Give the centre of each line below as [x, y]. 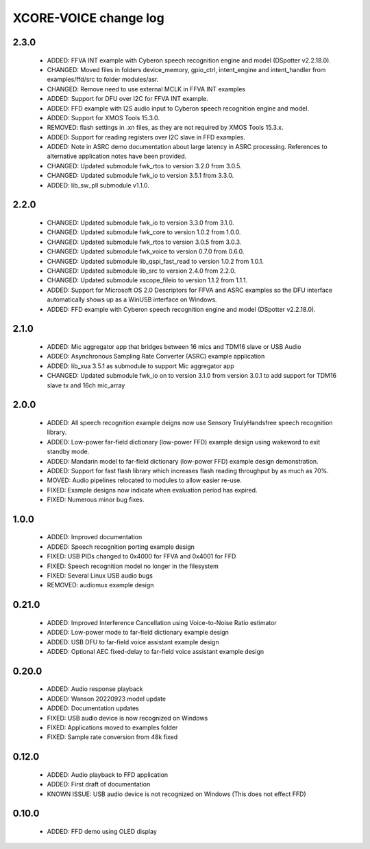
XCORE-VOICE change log [88, 18]
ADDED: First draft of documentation [99, 784]
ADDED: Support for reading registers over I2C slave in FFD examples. [146, 137]
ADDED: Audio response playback [95, 689]
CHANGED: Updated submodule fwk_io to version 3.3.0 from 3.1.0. [140, 223]
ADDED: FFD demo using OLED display [102, 831]
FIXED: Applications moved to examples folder [112, 727]
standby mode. [68, 452]
